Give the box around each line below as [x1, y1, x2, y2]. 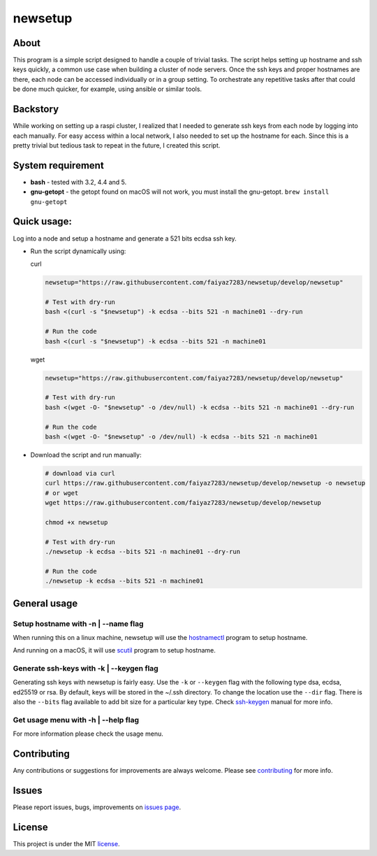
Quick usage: [13, 215, 73, 227]
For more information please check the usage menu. [13, 729, 163, 738]
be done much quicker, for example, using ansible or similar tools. [13, 85, 202, 94]
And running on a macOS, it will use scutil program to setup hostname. [13, 646, 216, 655]
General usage [13, 597, 78, 609]
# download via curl [45, 469, 115, 477]
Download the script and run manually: [30, 450, 142, 459]
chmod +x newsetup [45, 518, 108, 526]
